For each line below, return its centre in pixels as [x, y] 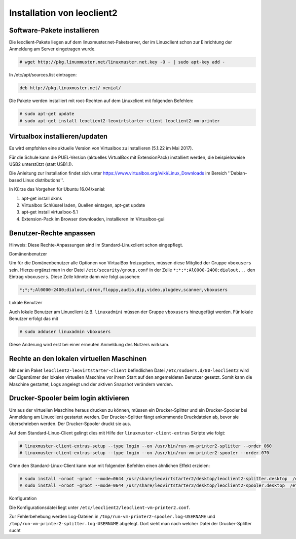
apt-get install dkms [42, 198]
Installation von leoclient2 [63, 13]
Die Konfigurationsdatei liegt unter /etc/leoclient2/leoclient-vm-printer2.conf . [100, 507]
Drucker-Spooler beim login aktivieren [69, 398]
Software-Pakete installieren [54, 30]
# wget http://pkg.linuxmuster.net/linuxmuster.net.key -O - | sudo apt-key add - [122, 62]
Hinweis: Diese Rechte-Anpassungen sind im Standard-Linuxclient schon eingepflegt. [96, 245]
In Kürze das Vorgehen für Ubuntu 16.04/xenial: [57, 189]
